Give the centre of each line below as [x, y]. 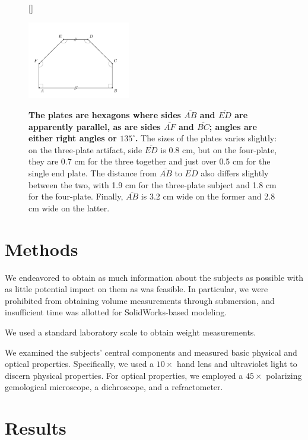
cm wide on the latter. [69, 208]
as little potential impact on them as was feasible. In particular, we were [136, 289]
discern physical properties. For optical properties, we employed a [124, 375]
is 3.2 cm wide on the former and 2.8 [208, 196]
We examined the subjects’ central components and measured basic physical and [151, 352]
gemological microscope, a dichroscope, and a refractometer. [114, 387]
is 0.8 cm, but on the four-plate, [219, 149]
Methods [42, 249]
